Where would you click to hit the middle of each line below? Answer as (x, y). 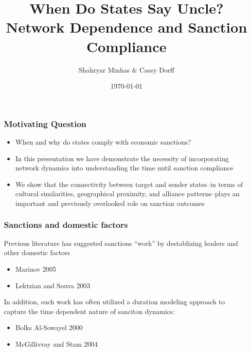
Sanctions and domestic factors (66, 225)
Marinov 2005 (36, 269)
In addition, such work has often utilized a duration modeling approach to (115, 302)
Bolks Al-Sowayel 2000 (49, 327)
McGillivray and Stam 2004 (56, 343)
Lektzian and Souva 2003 (53, 285)
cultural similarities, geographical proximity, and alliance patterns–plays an (127, 194)
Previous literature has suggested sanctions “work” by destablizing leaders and (121, 243)
